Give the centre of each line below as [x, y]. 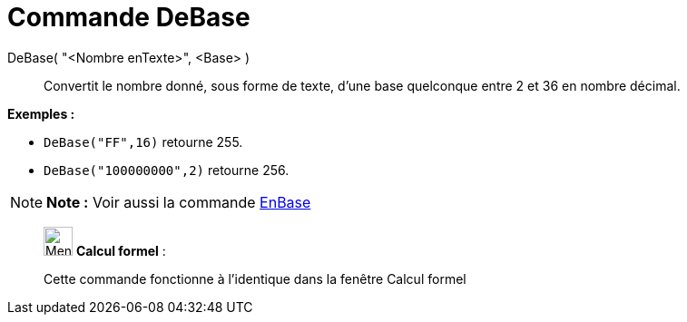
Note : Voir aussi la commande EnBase [179, 202]
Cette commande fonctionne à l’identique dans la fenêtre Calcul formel [255, 278]
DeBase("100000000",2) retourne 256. [167, 170]
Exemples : [41, 113]
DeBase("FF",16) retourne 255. [143, 141]
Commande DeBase [129, 17]
